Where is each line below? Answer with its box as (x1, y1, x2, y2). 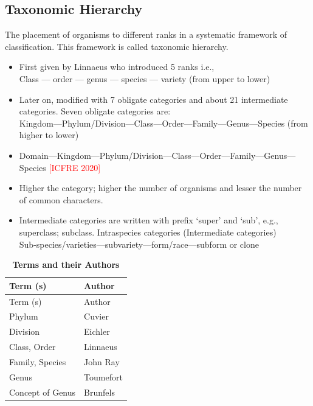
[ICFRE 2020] (49, 161, 101, 173)
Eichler (84, 325, 110, 338)
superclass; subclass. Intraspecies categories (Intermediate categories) (19, 225, 277, 238)
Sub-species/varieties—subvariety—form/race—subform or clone (19, 237, 259, 250)
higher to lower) (19, 128, 79, 141)
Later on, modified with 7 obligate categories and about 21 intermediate (19, 93, 288, 105)
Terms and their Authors (12, 258, 120, 271)
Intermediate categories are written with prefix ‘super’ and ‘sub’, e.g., (19, 214, 278, 226)
